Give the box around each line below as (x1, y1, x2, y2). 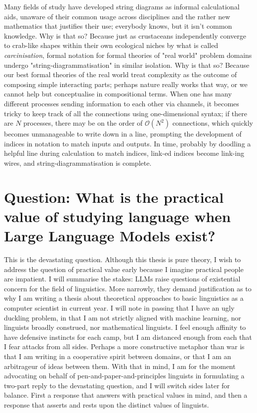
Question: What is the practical (4, 186, 224, 207)
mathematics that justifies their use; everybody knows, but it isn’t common (4, 21, 232, 31)
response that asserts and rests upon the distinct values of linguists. (4, 399, 209, 410)
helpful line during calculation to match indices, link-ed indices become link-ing (4, 148, 244, 158)
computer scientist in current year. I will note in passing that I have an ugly (4, 302, 235, 313)
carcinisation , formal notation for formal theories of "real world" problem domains (4, 49, 252, 60)
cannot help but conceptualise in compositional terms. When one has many (4, 89, 232, 99)
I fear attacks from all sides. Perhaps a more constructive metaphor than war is (4, 341, 245, 352)
